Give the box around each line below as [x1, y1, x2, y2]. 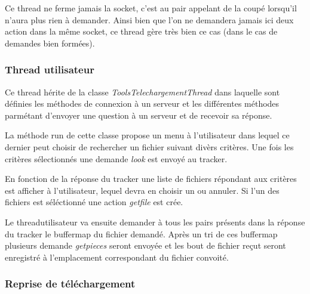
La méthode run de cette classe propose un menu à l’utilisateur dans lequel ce [5, 129, 290, 141]
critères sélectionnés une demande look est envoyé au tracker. [5, 152, 228, 165]
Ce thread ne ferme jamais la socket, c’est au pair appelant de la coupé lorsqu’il [5, 2, 297, 14]
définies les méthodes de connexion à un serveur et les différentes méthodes [5, 97, 280, 110]
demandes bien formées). [5, 36, 95, 49]
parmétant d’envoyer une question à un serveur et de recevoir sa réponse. [5, 109, 272, 121]
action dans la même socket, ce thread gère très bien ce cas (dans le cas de [5, 25, 278, 38]
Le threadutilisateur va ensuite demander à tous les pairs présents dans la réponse [5, 215, 305, 228]
